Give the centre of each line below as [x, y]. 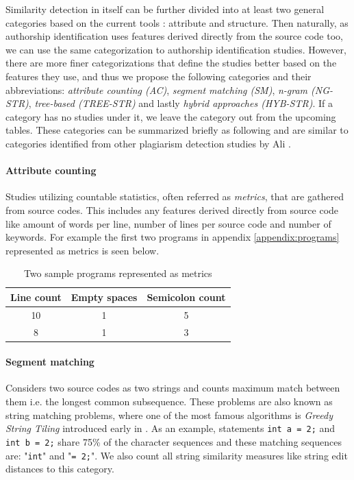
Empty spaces [104, 297]
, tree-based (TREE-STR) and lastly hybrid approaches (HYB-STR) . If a [180, 103]
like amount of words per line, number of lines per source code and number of [168, 223]
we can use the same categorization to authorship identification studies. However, [176, 49]
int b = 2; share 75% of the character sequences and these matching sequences [174, 441]
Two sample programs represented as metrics [118, 273]
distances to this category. [60, 469]
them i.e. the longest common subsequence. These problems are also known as [169, 401]
